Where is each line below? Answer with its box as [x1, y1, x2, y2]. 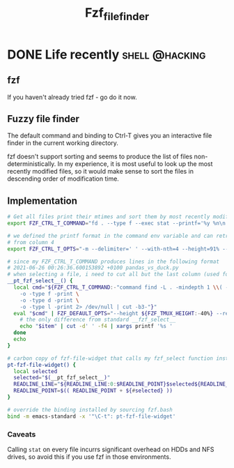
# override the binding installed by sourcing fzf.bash [7, 406, 173, 413]
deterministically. [7, 160, 56, 168]
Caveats [7, 429, 36, 439]
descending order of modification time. [7, 174, 120, 183]
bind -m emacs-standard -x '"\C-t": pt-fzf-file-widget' [7, 413, 176, 420]
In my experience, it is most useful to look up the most [57, 160, 213, 168]
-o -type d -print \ [19, 296, 79, 304]
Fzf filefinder [84, 5, 150, 23]
